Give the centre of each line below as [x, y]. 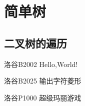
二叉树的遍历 [35, 43]
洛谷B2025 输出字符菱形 [43, 81]
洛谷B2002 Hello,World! [41, 64]
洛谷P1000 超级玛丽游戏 [43, 97]
